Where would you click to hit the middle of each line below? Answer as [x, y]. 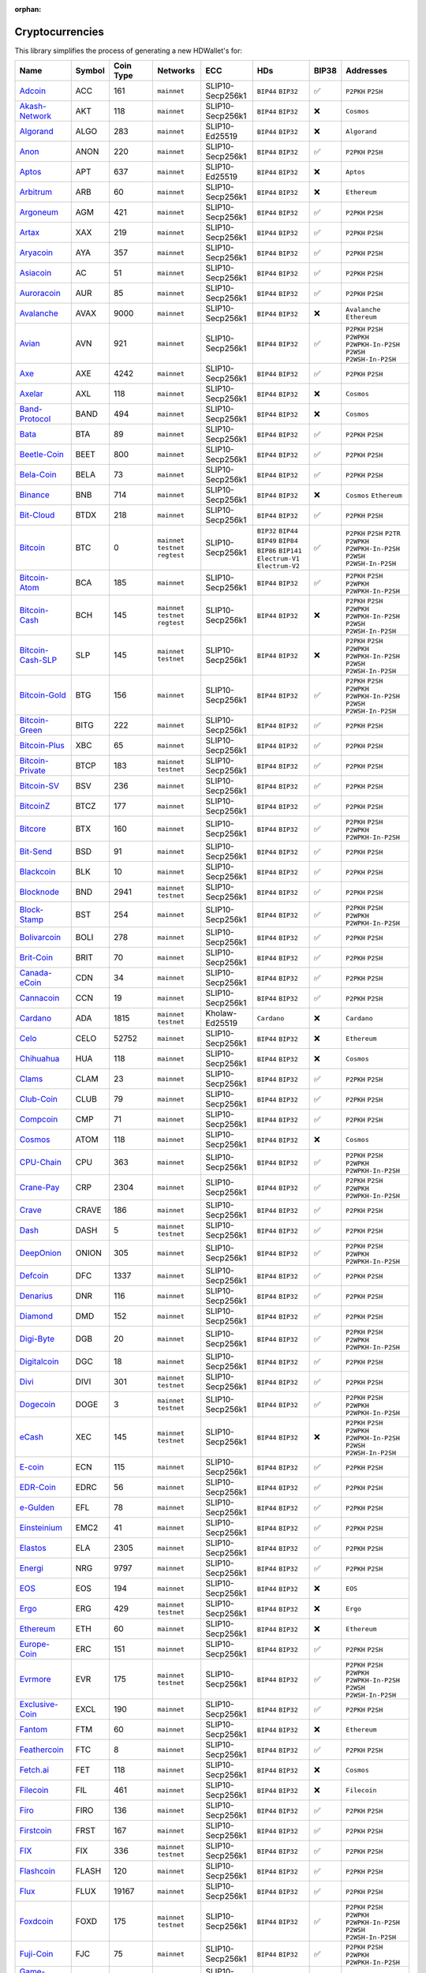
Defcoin [34, 1276]
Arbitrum [36, 192]
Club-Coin [39, 1099]
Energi [31, 1568]
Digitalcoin [39, 1361]
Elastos [33, 1548]
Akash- [33, 107]
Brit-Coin [36, 957]
